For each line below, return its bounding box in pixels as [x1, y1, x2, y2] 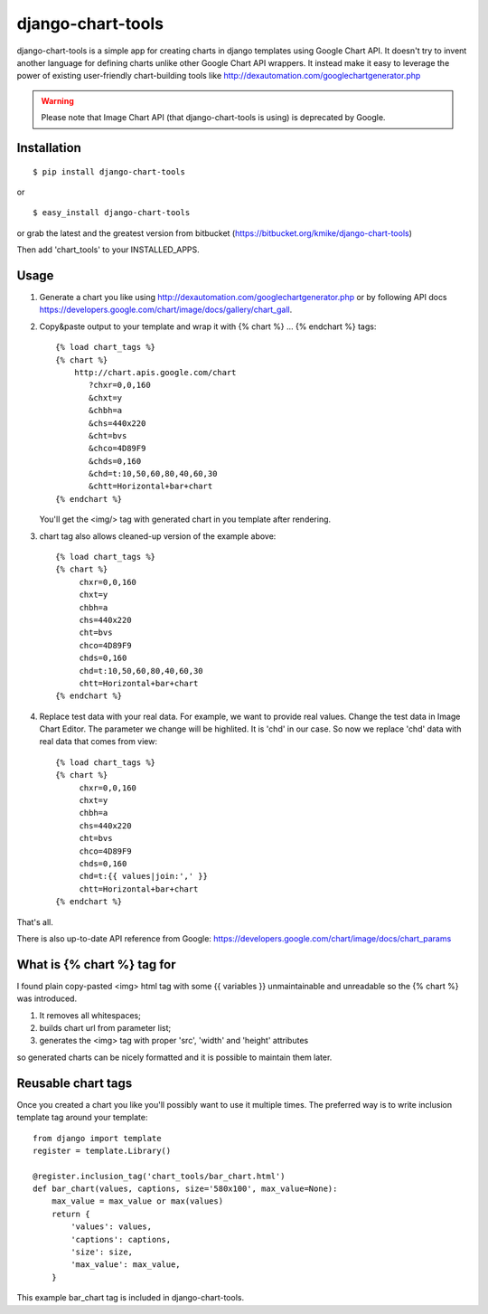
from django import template [33, 1133, 162, 1143]
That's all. [16, 916, 53, 927]
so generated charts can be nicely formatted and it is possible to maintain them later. [16, 1052, 333, 1063]
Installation [16, 140, 81, 156]
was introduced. [16, 993, 77, 1004]
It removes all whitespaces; [39, 1009, 142, 1021]
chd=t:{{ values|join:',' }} [79, 871, 208, 882]
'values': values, [70, 1222, 153, 1232]
